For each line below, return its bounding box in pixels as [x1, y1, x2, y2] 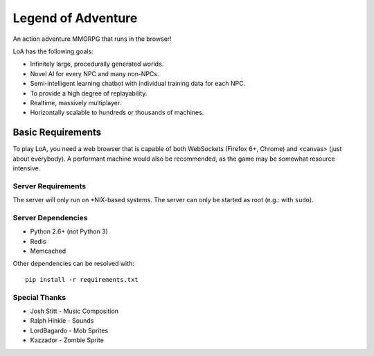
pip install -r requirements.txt [25, 276, 139, 283]
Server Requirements [12, 181, 87, 190]
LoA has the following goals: [12, 47, 93, 55]
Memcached [30, 247, 66, 256]
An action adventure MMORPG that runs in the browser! [12, 35, 172, 43]
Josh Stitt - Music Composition [30, 307, 119, 315]
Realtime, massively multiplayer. [30, 98, 122, 107]
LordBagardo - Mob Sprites [30, 326, 109, 335]
